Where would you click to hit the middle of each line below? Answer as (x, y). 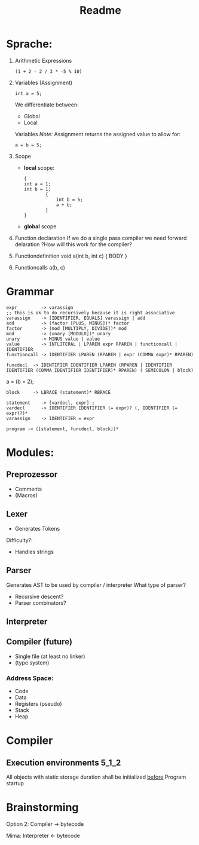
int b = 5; (70, 200)
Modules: (30, 453)
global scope (40, 226)
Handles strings (34, 552)
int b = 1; (37, 189)
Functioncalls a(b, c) (40, 267)
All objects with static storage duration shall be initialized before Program (96, 777)
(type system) (32, 662)
